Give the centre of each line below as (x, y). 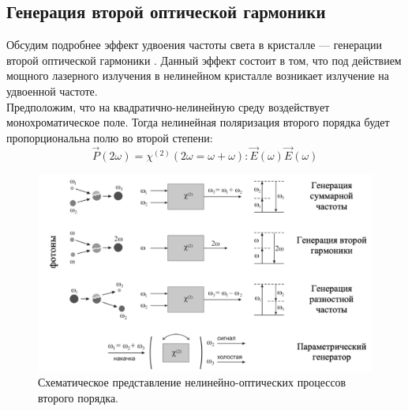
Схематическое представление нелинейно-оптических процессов (192, 382)
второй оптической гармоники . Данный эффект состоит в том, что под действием (204, 60)
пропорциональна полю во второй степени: (110, 137)
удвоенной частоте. (52, 90)
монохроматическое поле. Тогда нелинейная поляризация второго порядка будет (198, 122)
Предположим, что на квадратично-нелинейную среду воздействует (168, 106)
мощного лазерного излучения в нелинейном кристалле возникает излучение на (198, 75)
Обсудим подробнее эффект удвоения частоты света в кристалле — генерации (194, 45)
